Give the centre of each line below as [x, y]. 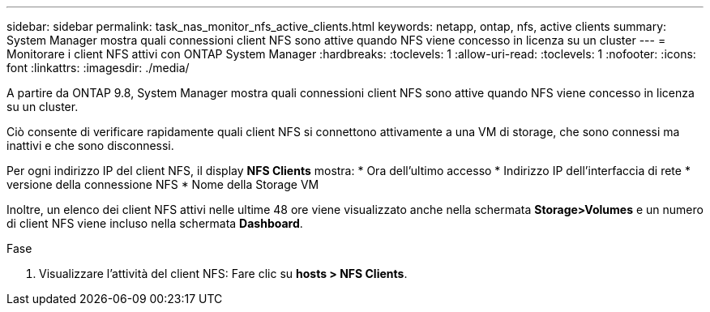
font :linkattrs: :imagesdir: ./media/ [98, 68]
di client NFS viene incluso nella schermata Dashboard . [155, 223]
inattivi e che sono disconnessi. [90, 145]
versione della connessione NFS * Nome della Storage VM [163, 184]
